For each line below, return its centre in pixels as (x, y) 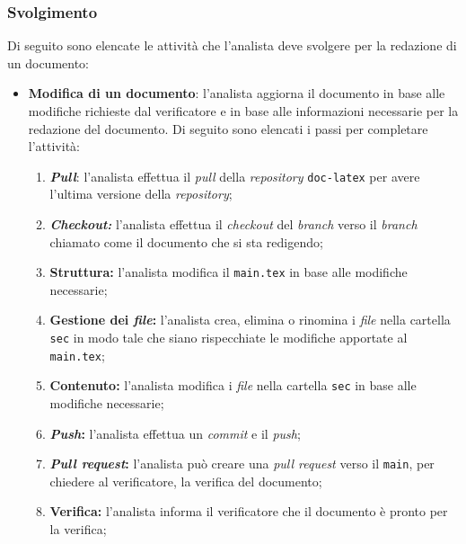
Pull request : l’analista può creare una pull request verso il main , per (242, 464)
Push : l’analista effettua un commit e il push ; (175, 433)
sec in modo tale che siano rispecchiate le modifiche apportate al (229, 338)
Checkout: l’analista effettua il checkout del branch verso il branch (233, 224)
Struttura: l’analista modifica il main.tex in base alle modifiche (229, 272)
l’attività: (54, 146)
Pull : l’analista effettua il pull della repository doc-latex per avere (235, 176)
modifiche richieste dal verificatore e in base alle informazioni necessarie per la (243, 111)
